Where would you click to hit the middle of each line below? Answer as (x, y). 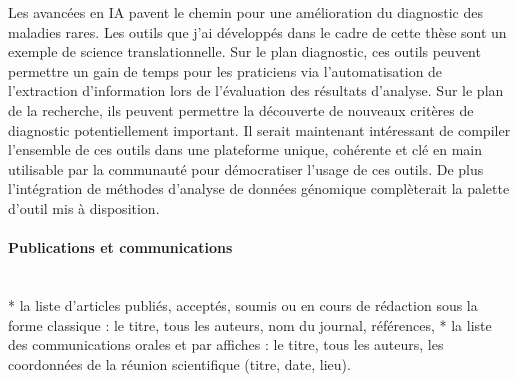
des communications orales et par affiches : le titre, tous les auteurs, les (226, 344)
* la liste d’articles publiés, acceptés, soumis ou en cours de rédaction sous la (243, 304)
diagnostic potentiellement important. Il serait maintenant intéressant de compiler (259, 129)
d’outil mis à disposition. (84, 207)
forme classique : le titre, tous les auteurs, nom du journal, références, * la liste (250, 324)
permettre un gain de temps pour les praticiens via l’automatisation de (225, 70)
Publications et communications (120, 247)
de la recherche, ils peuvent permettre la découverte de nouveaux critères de (241, 109)
